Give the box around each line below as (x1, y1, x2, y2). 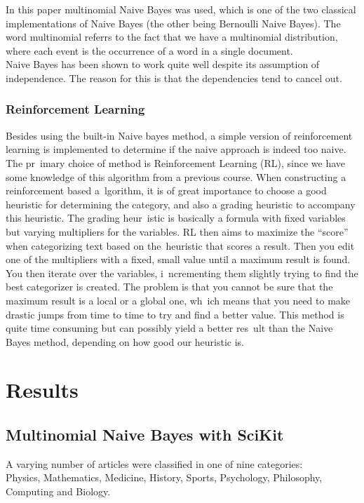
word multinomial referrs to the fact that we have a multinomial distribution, (6, 29, 338, 44)
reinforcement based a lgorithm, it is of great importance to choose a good (6, 183, 327, 198)
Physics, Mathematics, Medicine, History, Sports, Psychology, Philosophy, (6, 470, 323, 485)
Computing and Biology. (6, 484, 111, 499)
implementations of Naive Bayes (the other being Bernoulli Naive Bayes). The (6, 15, 341, 30)
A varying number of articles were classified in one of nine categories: (6, 456, 303, 471)
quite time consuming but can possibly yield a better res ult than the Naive (6, 321, 333, 335)
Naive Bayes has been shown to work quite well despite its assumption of (6, 57, 320, 72)
